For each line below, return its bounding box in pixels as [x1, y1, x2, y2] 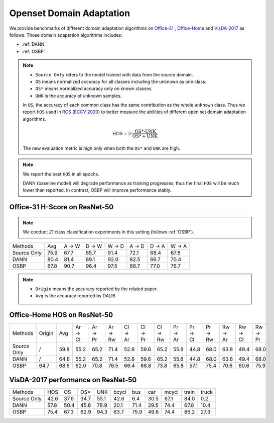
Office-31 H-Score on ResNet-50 [9, 203, 114, 211]
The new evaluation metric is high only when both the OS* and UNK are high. [23, 145, 181, 151]
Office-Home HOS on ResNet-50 [9, 311, 113, 319]
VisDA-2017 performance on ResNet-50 [9, 375, 137, 384]
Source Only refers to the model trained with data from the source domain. [35, 71, 193, 77]
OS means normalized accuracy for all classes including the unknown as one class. [35, 78, 207, 84]
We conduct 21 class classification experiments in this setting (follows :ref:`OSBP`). [23, 229, 194, 235]
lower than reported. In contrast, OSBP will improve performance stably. [23, 187, 172, 193]
